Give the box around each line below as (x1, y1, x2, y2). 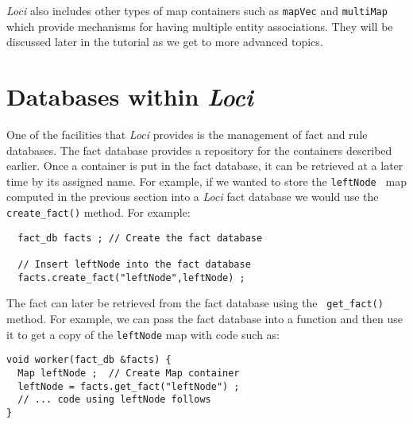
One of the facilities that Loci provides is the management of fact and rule (6, 125, 368, 142)
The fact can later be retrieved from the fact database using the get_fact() (6, 295, 384, 311)
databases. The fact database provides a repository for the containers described (6, 141, 392, 158)
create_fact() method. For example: (6, 204, 191, 220)
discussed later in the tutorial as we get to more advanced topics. (6, 33, 323, 50)
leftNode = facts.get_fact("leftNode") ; (17, 380, 240, 392)
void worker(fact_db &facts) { (6, 354, 172, 366)
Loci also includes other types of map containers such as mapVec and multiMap (6, 2, 388, 18)
